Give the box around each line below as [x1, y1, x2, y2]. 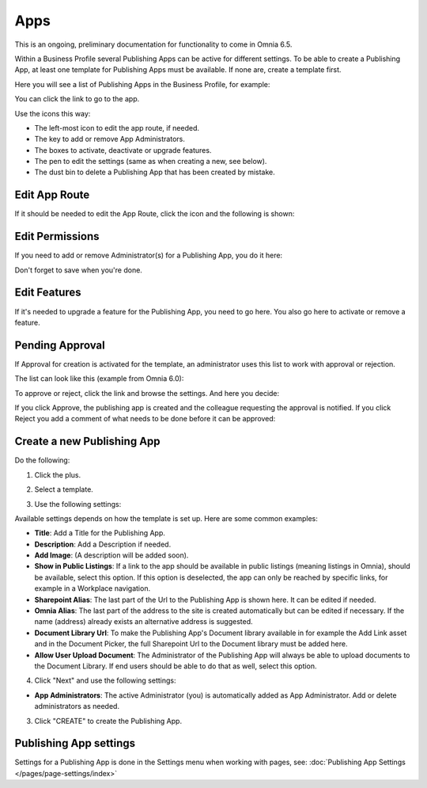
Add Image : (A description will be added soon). [34, 550, 189, 560]
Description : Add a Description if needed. [34, 539, 172, 549]
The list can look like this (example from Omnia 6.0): [14, 374, 184, 383]
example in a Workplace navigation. [34, 584, 150, 593]
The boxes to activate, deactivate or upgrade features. [34, 145, 212, 154]
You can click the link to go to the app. [14, 94, 140, 104]
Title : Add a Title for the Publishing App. [34, 528, 166, 538]
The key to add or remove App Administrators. [34, 135, 186, 144]
